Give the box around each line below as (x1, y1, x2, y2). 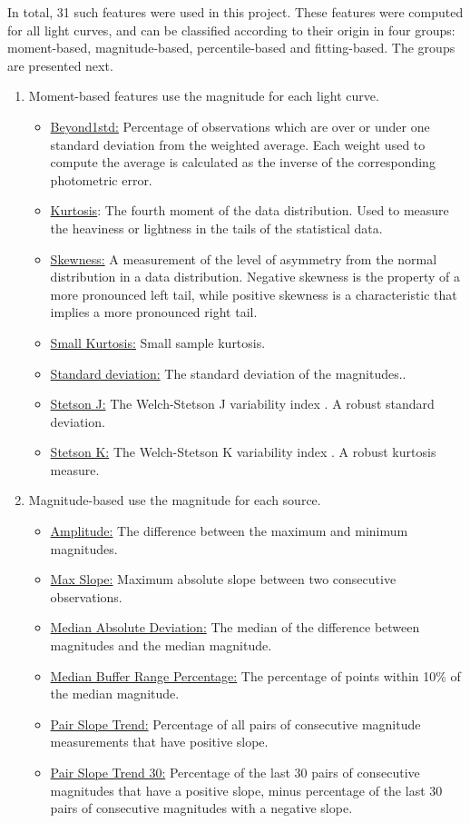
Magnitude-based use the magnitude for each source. (28, 491, 321, 510)
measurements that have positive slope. (50, 732, 269, 751)
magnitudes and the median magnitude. (50, 636, 272, 655)
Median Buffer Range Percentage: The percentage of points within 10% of (50, 666, 461, 685)
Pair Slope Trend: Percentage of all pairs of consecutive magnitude (50, 714, 421, 733)
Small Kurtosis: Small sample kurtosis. (50, 332, 266, 352)
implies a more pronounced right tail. (50, 302, 258, 322)
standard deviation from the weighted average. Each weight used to (50, 134, 426, 154)
